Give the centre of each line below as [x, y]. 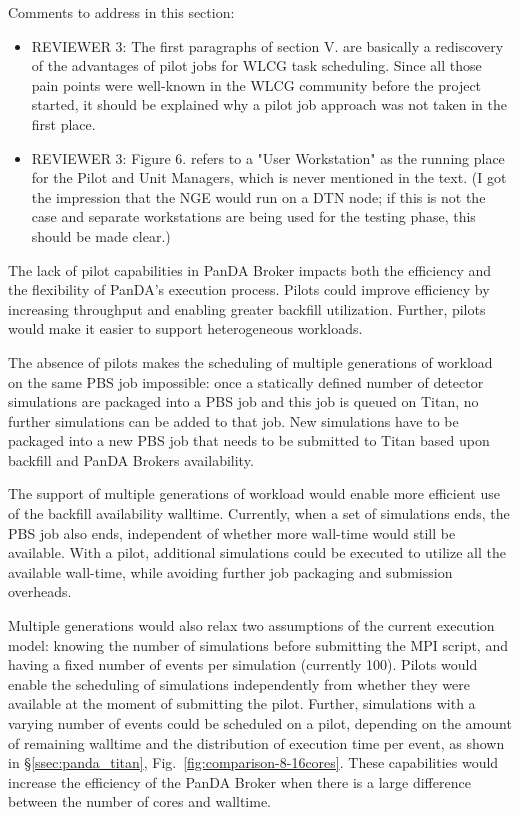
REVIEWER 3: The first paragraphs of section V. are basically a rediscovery [267, 45]
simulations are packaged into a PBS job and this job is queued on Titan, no [243, 401]
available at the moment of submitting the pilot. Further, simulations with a [242, 703]
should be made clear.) [101, 235]
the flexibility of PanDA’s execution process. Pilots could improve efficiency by [249, 289]
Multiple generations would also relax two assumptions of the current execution [251, 625]
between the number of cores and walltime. [140, 801]
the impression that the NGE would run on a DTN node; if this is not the [258, 196]
